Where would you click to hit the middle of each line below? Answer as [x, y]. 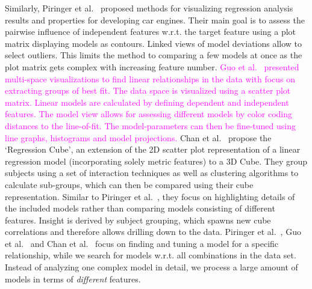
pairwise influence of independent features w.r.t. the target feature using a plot [151, 32]
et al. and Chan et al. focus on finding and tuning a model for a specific [142, 243]
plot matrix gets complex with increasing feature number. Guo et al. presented [152, 66]
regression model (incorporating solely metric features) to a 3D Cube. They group [156, 161]
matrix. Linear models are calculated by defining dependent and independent [147, 102]
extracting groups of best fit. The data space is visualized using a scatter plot [148, 90]
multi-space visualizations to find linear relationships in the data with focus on [150, 78]
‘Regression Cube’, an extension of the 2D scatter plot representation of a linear [153, 149]
